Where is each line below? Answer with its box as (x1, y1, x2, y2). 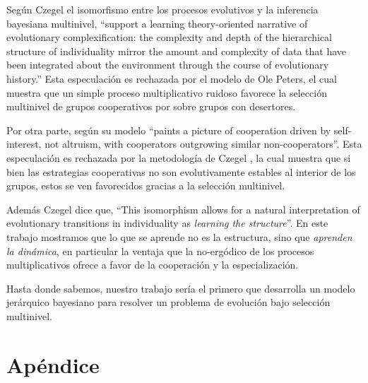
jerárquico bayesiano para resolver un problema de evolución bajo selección (6, 295, 331, 310)
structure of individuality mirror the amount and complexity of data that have (6, 43, 346, 58)
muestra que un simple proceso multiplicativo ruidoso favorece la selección (6, 85, 327, 100)
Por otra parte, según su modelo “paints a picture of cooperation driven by (6, 122, 331, 137)
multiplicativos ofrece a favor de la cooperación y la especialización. (6, 257, 299, 272)
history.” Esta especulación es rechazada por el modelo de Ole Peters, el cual (6, 71, 337, 86)
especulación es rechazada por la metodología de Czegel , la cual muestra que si (6, 150, 351, 165)
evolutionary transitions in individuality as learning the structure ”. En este (6, 216, 328, 230)
